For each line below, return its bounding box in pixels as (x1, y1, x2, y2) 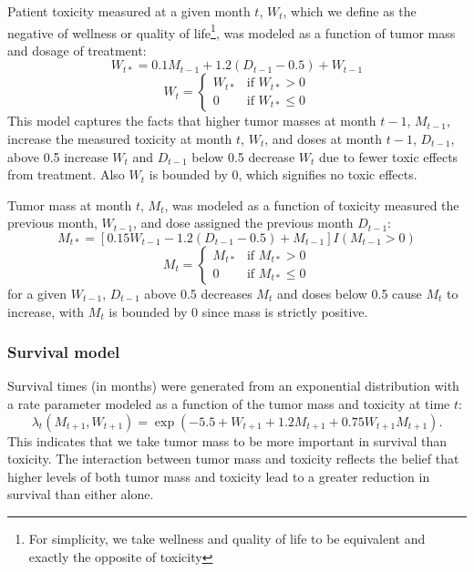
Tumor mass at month (7, 195, 132, 214)
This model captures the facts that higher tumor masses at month (7, 111, 376, 130)
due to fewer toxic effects (318, 147, 459, 166)
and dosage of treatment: (7, 40, 147, 59)
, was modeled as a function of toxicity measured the (164, 195, 459, 214)
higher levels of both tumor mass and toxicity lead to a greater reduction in (7, 466, 430, 485)
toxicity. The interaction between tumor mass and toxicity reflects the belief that (7, 449, 459, 468)
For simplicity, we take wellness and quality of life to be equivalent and (28, 528, 426, 547)
